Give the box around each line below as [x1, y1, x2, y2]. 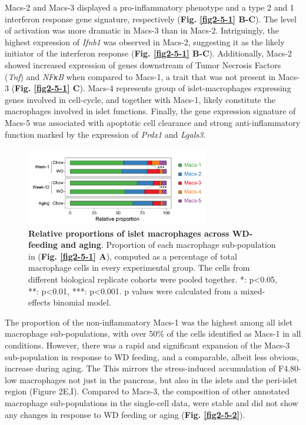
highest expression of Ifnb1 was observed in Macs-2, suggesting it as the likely [5, 35, 285, 48]
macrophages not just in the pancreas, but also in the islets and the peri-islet [19, 373, 298, 386]
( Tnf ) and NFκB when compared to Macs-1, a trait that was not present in [5, 70, 276, 82]
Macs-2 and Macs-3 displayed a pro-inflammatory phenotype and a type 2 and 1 [5, 1, 294, 13]
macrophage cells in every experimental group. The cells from [28, 261, 250, 274]
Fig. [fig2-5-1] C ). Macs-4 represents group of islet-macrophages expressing [15, 82, 291, 94]
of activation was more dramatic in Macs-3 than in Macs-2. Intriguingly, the [5, 24, 279, 36]
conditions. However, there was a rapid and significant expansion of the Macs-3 [5, 338, 290, 351]
